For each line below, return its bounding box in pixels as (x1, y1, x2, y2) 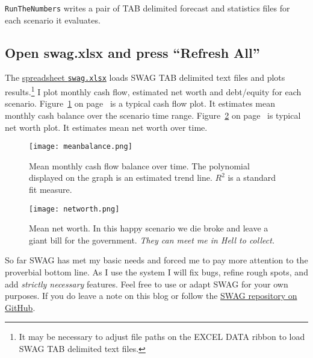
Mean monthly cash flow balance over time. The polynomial (29, 159, 250, 172)
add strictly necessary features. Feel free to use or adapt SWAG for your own (5, 277, 288, 290)
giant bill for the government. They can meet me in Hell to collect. (29, 233, 275, 246)
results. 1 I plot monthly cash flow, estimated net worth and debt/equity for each (5, 84, 302, 98)
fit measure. (29, 183, 72, 195)
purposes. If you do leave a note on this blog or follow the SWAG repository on (5, 289, 297, 302)
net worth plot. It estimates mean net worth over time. (5, 121, 208, 133)
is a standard (228, 171, 276, 184)
